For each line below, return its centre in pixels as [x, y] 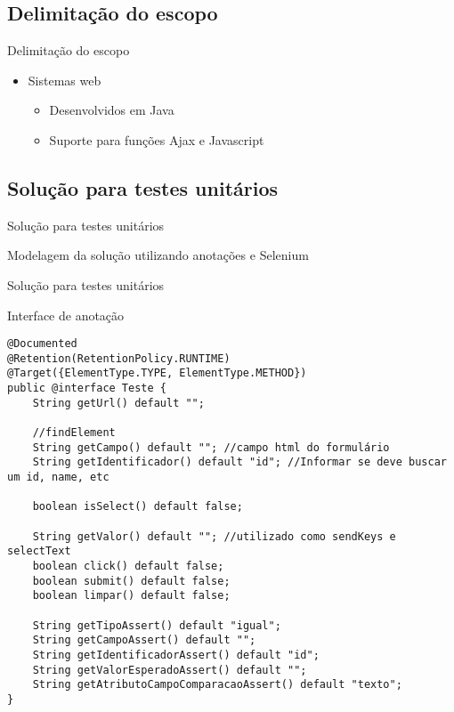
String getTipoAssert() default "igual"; [157, 625]
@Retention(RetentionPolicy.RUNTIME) [119, 358]
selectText [39, 551]
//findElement [74, 433]
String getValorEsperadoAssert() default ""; [170, 670]
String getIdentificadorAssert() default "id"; [176, 655]
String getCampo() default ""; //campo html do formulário [211, 447]
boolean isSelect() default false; [138, 507]
